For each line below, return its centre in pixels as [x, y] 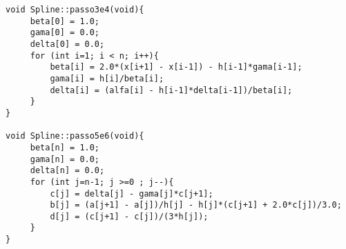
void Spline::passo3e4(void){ [75, 10]
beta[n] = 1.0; [65, 147]
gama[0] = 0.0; [65, 33]
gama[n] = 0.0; [65, 159]
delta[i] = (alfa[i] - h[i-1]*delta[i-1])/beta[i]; [171, 90]
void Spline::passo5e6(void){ [75, 136]
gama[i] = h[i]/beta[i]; [107, 78]
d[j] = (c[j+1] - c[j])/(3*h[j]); [129, 216]
